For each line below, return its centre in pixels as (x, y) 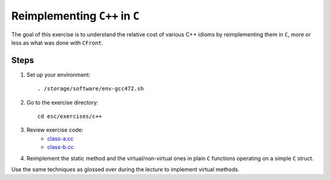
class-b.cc (61, 147)
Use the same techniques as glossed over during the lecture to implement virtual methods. (125, 169)
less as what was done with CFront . (57, 43)
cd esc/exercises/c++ (70, 116)
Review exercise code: (55, 130)
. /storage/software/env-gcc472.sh (91, 89)
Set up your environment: (59, 74)
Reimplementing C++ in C (75, 16)
